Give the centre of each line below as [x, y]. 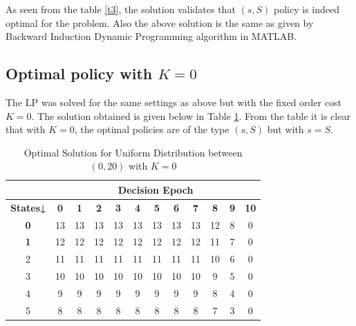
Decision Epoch [156, 189]
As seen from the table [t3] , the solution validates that [121, 9]
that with [26, 129]
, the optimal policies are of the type [152, 129]
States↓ [28, 207]
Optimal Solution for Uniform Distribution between [133, 152]
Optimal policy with [79, 73]
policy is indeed [307, 9]
